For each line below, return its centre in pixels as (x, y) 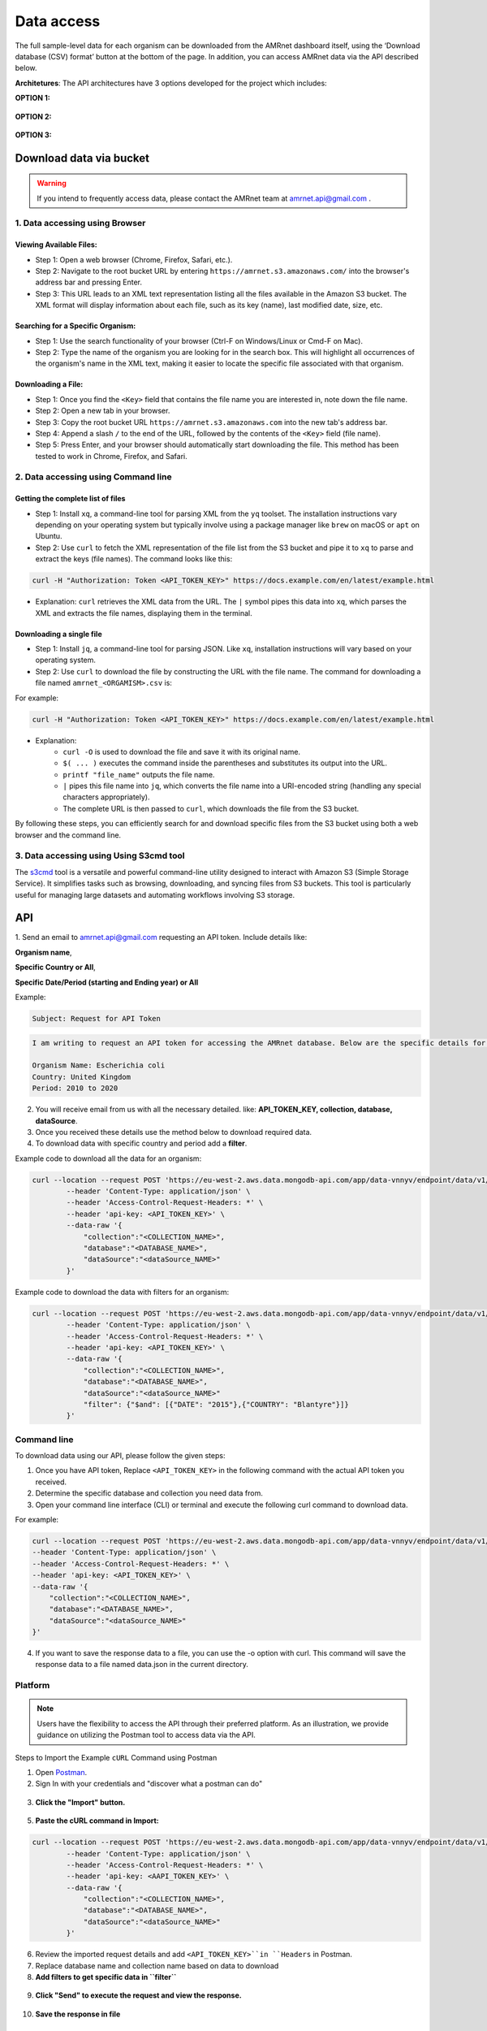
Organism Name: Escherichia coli (99, 1065)
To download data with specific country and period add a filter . (141, 1143)
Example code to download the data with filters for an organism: (122, 1292)
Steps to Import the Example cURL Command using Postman (116, 1757)
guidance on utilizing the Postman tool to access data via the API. (146, 1735)
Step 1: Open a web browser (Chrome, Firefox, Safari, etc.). (134, 259)
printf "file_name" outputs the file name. (139, 774)
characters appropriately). (106, 797)
